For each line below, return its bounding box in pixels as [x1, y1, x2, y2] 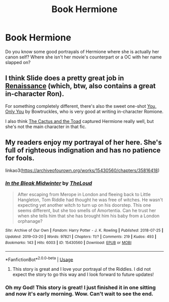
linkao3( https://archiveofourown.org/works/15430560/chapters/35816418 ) [5, 167, 160, 173]
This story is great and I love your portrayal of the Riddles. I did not [12, 266, 151, 272]
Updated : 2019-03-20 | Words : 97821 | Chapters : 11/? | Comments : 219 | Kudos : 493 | [5, 234, 157, 239]
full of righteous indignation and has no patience [5, 146, 161, 155]
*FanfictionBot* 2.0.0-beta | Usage [5, 256, 73, 263]
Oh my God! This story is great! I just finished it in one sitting [5, 284, 156, 291]
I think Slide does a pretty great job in [5, 74, 124, 83]
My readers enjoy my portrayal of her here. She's [5, 138, 162, 147]
